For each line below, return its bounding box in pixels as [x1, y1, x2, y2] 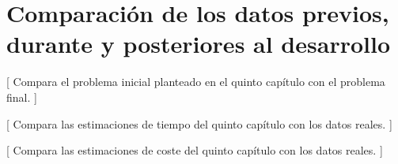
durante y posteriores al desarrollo [6, 28, 390, 60]
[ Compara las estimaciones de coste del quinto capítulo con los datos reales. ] [6, 142, 383, 158]
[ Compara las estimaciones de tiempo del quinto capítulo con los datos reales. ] [6, 115, 392, 132]
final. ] [6, 88, 37, 105]
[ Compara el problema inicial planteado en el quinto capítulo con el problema [6, 73, 385, 90]
